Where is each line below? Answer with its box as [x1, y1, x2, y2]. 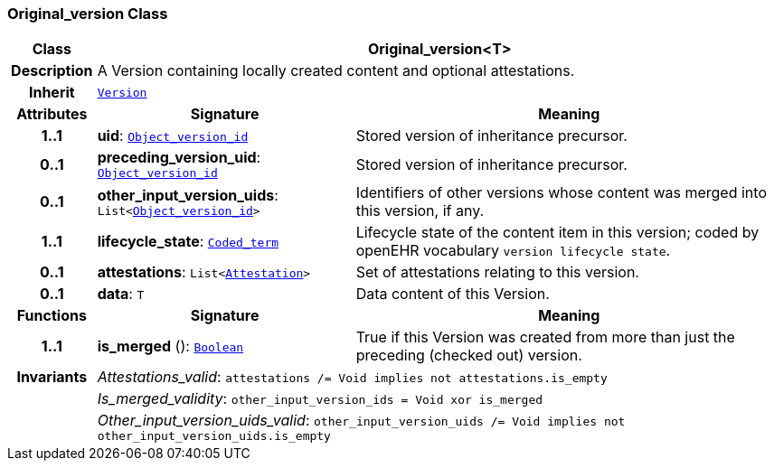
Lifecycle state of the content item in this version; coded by [355, 223, 760, 242]
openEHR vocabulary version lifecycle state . [355, 241, 671, 260]
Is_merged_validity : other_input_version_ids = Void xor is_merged [97, 389, 543, 408]
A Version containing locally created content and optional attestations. [97, 61, 575, 80]
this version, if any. [355, 201, 485, 220]
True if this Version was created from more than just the [355, 328, 735, 347]
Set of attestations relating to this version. [355, 263, 639, 282]
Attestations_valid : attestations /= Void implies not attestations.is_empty [97, 368, 608, 387]
